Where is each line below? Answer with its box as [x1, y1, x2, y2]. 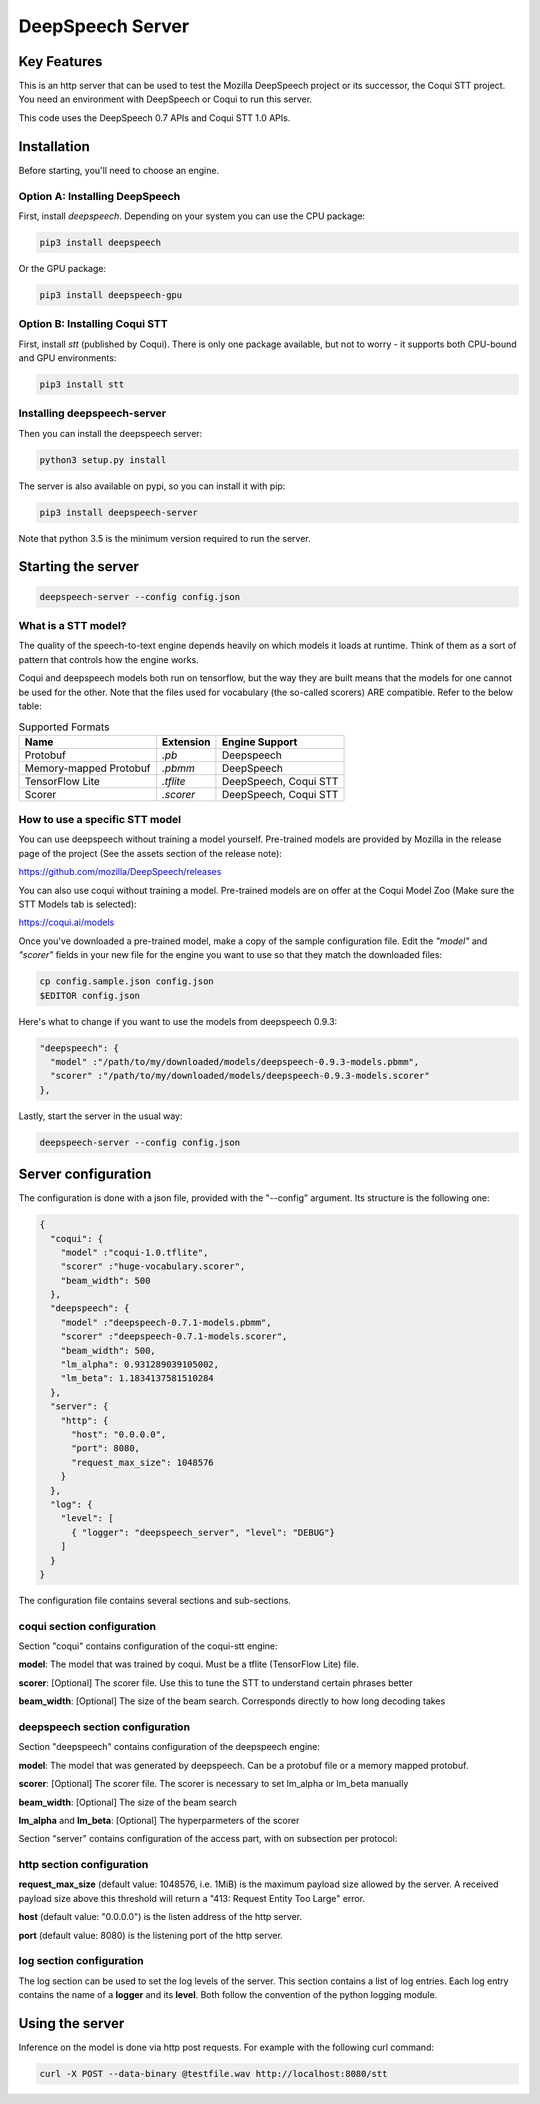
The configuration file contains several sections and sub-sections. [18, 1594, 292, 1606]
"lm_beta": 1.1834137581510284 [60, 1373, 214, 1384]
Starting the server [18, 558, 140, 575]
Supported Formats [18, 720, 110, 734]
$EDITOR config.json [39, 990, 140, 1001]
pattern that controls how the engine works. [18, 653, 199, 665]
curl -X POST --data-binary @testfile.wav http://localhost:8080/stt [39, 2068, 388, 2080]
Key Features [18, 53, 103, 70]
